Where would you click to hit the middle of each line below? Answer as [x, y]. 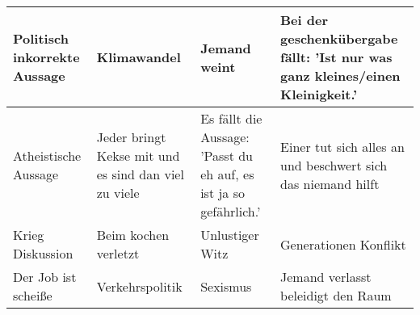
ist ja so [223, 193]
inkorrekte [46, 57]
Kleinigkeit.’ [319, 94]
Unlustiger [230, 235]
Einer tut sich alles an [342, 146]
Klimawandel [139, 57]
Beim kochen [133, 235]
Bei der [304, 20]
